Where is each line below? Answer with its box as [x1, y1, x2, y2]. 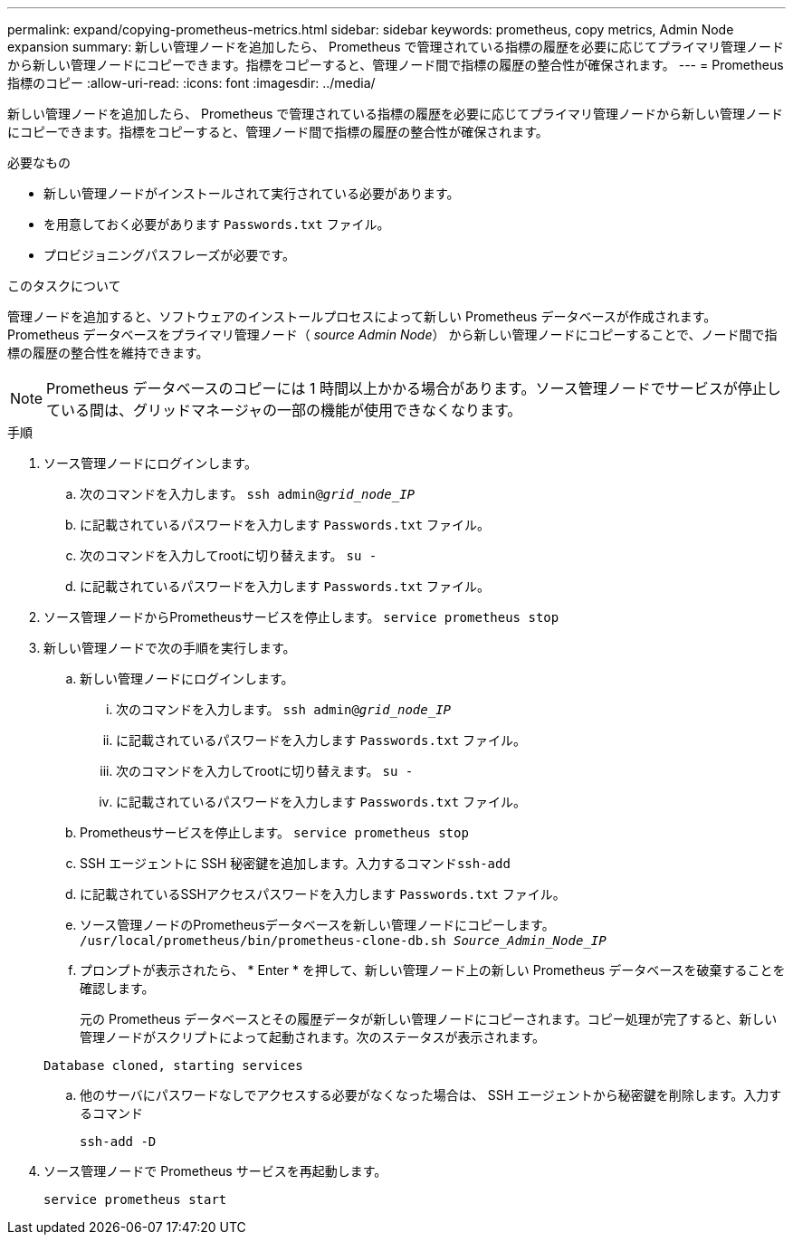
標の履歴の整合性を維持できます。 [7, 345, 209, 360]
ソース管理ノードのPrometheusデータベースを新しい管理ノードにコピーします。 [80, 917, 555, 932]
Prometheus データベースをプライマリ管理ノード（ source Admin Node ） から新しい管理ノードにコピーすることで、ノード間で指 [7, 327, 778, 342]
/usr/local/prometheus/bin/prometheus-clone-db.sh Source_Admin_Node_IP [80, 933, 607, 948]
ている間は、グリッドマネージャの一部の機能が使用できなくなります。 [46, 401, 522, 419]
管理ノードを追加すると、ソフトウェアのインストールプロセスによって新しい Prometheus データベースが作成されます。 [7, 309, 717, 324]
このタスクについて [7, 278, 121, 293]
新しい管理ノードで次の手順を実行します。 [43, 640, 296, 655]
